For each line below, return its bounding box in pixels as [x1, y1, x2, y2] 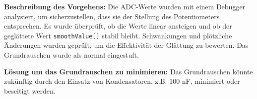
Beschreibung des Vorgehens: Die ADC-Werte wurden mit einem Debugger [4, 1, 246, 11]
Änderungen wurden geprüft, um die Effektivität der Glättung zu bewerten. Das [4, 40, 249, 50]
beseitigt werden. [4, 85, 56, 96]
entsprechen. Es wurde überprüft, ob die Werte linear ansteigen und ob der [4, 21, 232, 31]
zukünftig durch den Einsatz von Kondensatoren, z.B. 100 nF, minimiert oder [4, 76, 240, 86]
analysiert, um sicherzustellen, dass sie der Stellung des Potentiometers [4, 11, 220, 21]
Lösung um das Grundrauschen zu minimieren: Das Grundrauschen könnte [4, 66, 253, 76]
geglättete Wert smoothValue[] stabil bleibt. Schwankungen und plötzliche [4, 30, 232, 40]
